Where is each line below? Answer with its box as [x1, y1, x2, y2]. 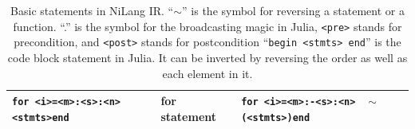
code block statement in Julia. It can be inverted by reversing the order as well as [7, 49, 408, 65]
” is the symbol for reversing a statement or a [182, 2, 405, 18]
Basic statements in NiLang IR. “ [10, 2, 174, 18]
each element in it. [162, 64, 253, 81]
